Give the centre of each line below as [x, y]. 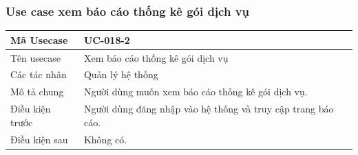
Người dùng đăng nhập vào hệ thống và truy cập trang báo [209, 109]
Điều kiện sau [39, 139]
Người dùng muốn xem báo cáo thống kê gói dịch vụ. [196, 92]
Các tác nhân [39, 74]
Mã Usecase [39, 39]
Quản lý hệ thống [121, 74]
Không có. [105, 139]
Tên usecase [35, 57]
